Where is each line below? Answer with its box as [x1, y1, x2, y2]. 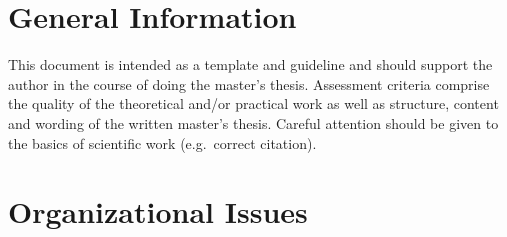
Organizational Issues [8, 191, 308, 232]
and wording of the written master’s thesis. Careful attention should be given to [8, 112, 499, 133]
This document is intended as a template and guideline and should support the [8, 54, 493, 75]
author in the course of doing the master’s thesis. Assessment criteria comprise [8, 73, 490, 94]
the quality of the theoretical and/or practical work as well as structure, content [8, 93, 499, 114]
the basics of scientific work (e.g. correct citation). [8, 132, 317, 153]
